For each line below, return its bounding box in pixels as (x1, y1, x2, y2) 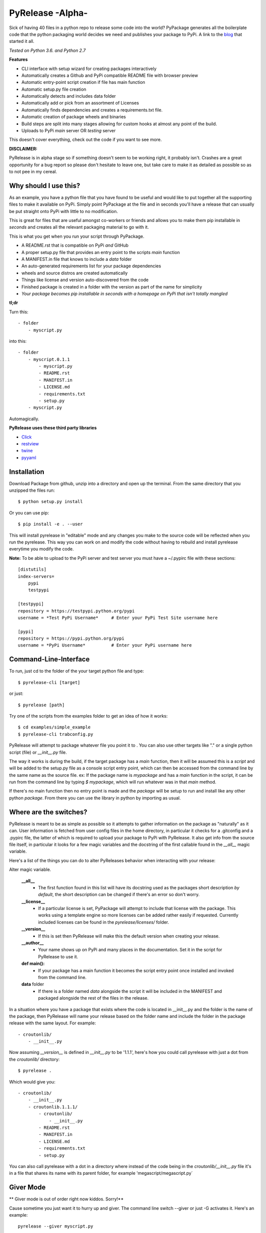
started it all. (9, 38, 34, 44)
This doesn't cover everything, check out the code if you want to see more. (9, 137, 162, 143)
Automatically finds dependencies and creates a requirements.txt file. (21, 107, 163, 113)
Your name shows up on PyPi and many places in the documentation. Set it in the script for (38, 947, 223, 953)
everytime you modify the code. (9, 546, 74, 552)
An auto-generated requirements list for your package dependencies (21, 263, 161, 269)
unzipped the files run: (9, 487, 55, 493)
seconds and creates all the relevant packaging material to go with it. (9, 224, 149, 230)
